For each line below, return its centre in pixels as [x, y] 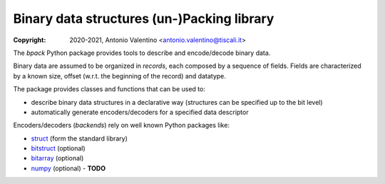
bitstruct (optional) [58, 148]
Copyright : [30, 40]
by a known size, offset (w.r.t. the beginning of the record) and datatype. [119, 76]
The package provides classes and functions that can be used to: [109, 89]
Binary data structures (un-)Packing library [144, 19]
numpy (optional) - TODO [68, 168]
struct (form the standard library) [79, 138]
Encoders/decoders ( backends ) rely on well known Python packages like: [121, 126]
